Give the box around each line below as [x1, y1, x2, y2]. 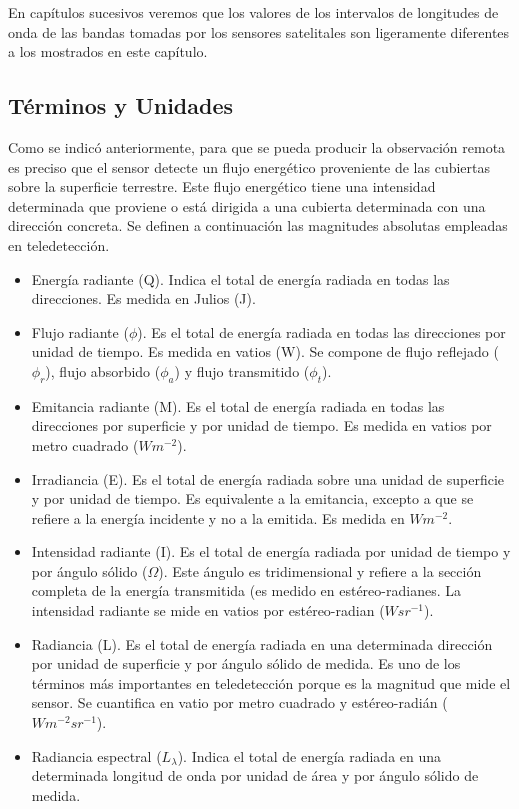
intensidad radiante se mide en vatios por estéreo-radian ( [31, 600, 385, 621]
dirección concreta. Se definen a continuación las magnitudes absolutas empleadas [8, 215, 508, 236]
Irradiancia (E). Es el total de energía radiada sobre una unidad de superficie [31, 468, 505, 489]
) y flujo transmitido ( [174, 360, 310, 381]
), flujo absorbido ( [45, 360, 161, 381]
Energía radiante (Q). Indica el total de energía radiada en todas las [31, 268, 450, 289]
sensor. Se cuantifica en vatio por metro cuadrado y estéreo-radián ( [31, 692, 448, 713]
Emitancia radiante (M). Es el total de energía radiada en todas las [31, 395, 445, 416]
